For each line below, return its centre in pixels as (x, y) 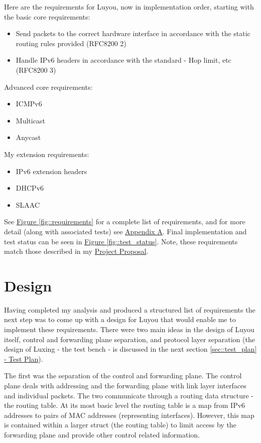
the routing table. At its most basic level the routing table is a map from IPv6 (125, 405)
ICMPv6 (29, 104)
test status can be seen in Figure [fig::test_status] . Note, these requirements (121, 241)
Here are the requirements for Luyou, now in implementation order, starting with (129, 7)
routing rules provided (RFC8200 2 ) (71, 43)
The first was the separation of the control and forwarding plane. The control (123, 376)
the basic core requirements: (47, 16)
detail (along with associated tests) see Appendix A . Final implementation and (125, 231)
